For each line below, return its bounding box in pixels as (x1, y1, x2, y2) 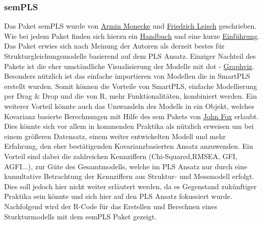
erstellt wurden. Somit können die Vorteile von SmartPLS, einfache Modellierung (4, 80, 257, 91)
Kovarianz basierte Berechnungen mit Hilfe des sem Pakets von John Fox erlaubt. (4, 110, 259, 121)
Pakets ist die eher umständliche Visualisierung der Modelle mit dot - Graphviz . (4, 60, 254, 71)
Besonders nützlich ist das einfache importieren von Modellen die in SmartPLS (4, 71, 250, 81)
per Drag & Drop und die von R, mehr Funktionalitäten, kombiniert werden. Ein (4, 91, 257, 101)
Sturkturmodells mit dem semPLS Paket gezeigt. (4, 211, 157, 221)
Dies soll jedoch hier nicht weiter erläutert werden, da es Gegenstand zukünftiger (4, 181, 257, 191)
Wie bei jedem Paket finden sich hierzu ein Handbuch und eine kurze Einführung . (4, 30, 260, 41)
